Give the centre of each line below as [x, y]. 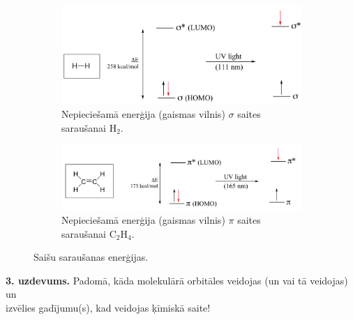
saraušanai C [89, 233]
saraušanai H [89, 127]
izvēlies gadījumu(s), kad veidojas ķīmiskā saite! [108, 307]
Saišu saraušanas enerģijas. [91, 257]
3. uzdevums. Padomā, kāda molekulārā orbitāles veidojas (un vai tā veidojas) [177, 280]
